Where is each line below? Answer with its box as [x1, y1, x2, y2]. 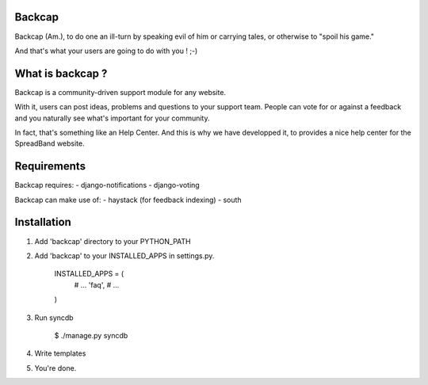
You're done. [34, 363, 77, 372]
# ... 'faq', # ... [74, 280, 120, 289]
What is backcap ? [14, 67, 108, 80]
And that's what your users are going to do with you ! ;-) [14, 46, 198, 55]
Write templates [34, 349, 86, 358]
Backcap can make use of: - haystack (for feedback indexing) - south [14, 195, 242, 204]
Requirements [14, 159, 86, 173]
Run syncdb [34, 313, 75, 322]
